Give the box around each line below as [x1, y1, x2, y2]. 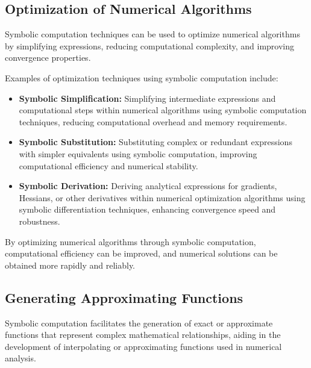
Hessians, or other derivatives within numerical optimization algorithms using [19, 191, 306, 204]
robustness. [19, 214, 60, 227]
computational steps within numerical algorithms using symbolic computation [19, 104, 307, 116]
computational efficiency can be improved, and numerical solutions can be [5, 247, 278, 260]
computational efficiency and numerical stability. [19, 159, 198, 172]
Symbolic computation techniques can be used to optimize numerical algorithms [5, 28, 300, 40]
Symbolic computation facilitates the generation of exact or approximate [5, 316, 273, 329]
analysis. [5, 352, 36, 364]
